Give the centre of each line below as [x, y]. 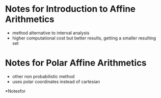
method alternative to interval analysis [51, 33]
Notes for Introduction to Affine [70, 9]
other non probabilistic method [43, 76]
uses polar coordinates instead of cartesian [56, 81]
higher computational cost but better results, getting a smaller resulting [84, 38]
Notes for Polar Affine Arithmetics [76, 63]
